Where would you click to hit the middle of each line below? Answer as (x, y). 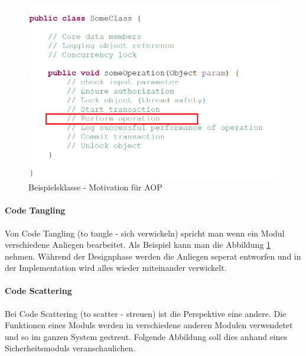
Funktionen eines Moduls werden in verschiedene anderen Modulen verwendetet (149, 325)
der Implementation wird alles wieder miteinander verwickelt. (116, 268)
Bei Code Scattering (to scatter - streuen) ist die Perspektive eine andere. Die (146, 313)
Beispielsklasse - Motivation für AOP (95, 187)
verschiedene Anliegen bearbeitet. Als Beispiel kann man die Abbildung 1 (138, 245)
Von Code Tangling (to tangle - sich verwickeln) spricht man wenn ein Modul (145, 233)
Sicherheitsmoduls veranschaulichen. (70, 348)
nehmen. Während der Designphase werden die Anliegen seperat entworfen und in (153, 256)
